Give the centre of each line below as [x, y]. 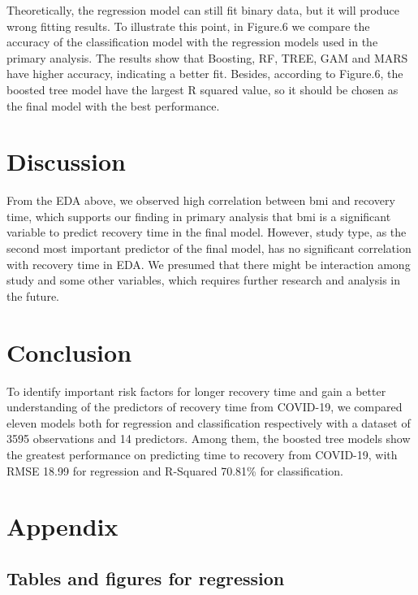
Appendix [62, 526]
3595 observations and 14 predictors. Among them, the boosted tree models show [209, 439]
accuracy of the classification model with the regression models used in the [192, 42]
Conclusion [69, 352]
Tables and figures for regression [146, 578]
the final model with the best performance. [113, 105]
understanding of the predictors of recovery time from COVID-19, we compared [205, 407]
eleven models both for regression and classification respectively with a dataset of [209, 422]
